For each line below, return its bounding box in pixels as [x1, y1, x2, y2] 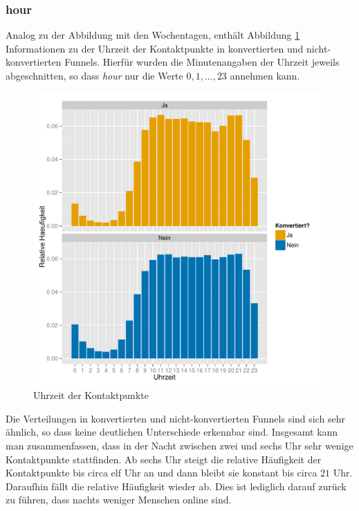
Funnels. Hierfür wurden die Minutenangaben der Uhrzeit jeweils [64, 55, 340, 69]
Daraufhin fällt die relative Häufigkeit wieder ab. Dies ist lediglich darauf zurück [6, 479, 347, 493]
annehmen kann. [230, 68, 300, 82]
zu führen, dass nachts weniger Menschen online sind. [6, 492, 232, 507]
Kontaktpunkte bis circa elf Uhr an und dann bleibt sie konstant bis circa [6, 465, 317, 480]
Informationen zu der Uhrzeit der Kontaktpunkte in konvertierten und [6, 41, 304, 55]
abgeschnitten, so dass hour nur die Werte [6, 68, 183, 82]
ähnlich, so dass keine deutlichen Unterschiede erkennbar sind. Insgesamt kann [6, 425, 338, 439]
